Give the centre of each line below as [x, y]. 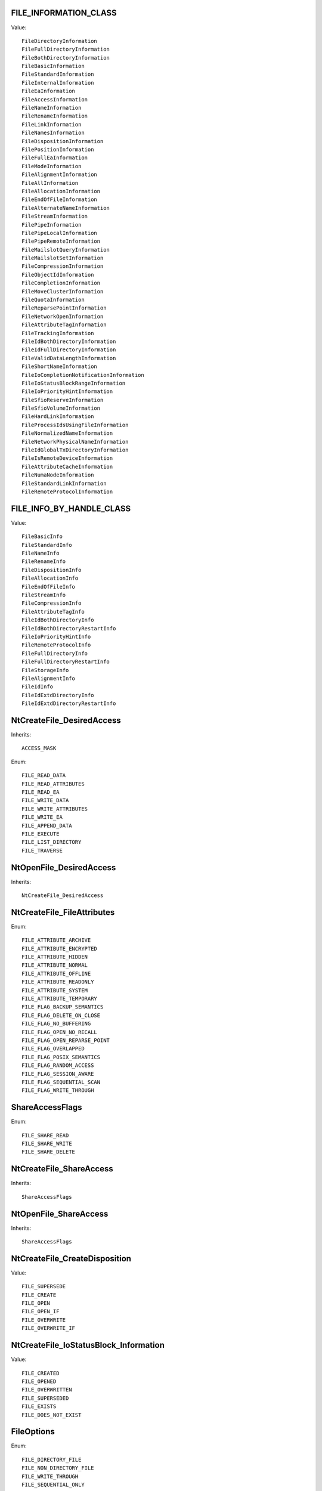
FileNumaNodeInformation [58, 475]
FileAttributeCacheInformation [67, 466]
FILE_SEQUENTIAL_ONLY [53, 1484]
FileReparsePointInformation [64, 308]
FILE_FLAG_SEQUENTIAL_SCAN [61, 1082]
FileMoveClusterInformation [63, 291]
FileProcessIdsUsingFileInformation [75, 425]
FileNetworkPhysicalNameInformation [75, 442]
